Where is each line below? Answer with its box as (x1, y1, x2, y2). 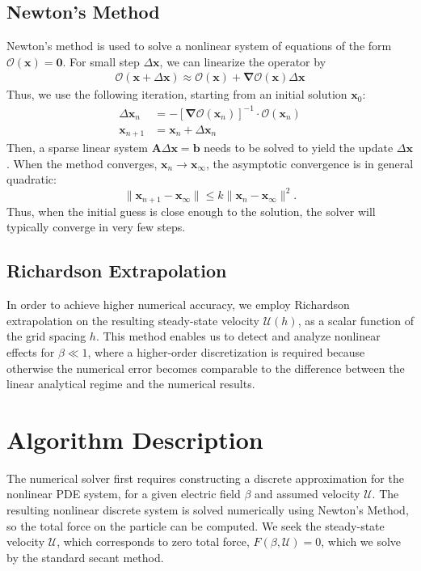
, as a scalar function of (297, 311, 414, 328)
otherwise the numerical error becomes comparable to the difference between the (6, 359, 405, 376)
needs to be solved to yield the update (204, 139, 394, 156)
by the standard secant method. (6, 548, 164, 565)
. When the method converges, (6, 154, 158, 171)
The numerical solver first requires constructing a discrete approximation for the (6, 469, 404, 486)
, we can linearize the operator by (159, 53, 326, 70)
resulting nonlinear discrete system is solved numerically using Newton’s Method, (6, 501, 409, 518)
